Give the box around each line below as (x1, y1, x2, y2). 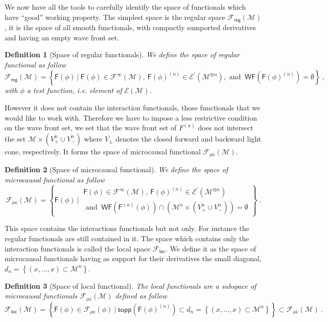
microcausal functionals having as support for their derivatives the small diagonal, (5, 253, 262, 264)
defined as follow (115, 290, 167, 301)
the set (5, 133, 26, 144)
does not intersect (198, 122, 253, 133)
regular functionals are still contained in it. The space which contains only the (5, 233, 249, 244)
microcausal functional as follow (5, 174, 105, 185)
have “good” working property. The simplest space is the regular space (5, 11, 225, 22)
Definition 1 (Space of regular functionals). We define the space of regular (5, 49, 240, 60)
